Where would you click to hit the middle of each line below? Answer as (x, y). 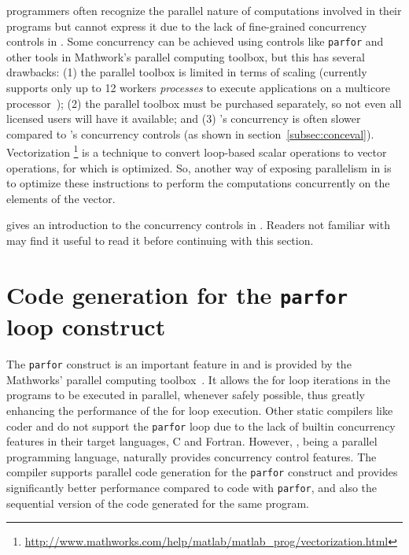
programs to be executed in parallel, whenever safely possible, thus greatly (186, 395)
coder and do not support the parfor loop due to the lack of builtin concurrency (201, 425)
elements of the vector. (61, 198)
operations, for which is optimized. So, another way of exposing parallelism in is (199, 167)
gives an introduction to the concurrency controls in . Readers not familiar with (198, 225)
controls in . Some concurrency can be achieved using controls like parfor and (195, 41)
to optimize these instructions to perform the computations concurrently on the (198, 183)
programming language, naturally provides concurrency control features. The (192, 456)
